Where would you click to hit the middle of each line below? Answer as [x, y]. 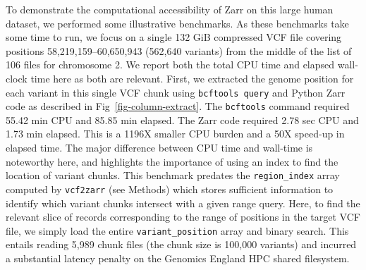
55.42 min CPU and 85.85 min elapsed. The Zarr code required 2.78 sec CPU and [182, 119]
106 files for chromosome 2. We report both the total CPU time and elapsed [170, 65]
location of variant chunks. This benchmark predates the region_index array [173, 175]
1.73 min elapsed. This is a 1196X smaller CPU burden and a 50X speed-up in [175, 134]
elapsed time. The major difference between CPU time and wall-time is [159, 148]
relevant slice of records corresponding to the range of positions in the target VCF [183, 217]
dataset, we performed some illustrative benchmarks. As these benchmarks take [177, 23]
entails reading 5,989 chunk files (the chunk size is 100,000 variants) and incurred [181, 244]
